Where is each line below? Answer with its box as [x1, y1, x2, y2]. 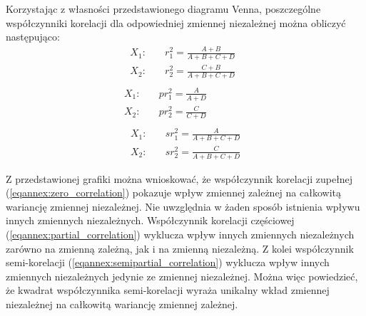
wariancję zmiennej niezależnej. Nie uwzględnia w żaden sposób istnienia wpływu [6, 199, 360, 214]
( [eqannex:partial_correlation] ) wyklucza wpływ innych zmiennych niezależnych [6, 227, 355, 242]
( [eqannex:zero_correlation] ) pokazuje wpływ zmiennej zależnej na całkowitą [6, 185, 341, 200]
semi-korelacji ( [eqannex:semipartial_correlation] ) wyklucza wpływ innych [6, 255, 330, 270]
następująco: [6, 29, 60, 44]
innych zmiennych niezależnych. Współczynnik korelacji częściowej [6, 213, 295, 228]
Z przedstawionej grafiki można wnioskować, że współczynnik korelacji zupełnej [6, 171, 353, 186]
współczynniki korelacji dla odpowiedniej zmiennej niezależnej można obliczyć [6, 15, 346, 30]
